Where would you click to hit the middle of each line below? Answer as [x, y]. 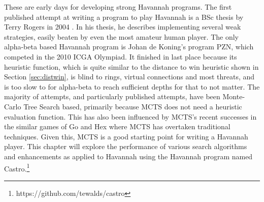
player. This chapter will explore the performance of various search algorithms [126, 146]
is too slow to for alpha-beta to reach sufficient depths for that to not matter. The [132, 86]
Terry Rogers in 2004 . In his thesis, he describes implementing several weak [123, 27]
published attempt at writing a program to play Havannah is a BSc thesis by [124, 17]
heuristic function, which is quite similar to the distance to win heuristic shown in [131, 66]
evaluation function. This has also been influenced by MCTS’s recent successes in [130, 116]
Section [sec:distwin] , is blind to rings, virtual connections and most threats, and [129, 77]
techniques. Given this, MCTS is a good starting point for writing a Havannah [126, 136]
